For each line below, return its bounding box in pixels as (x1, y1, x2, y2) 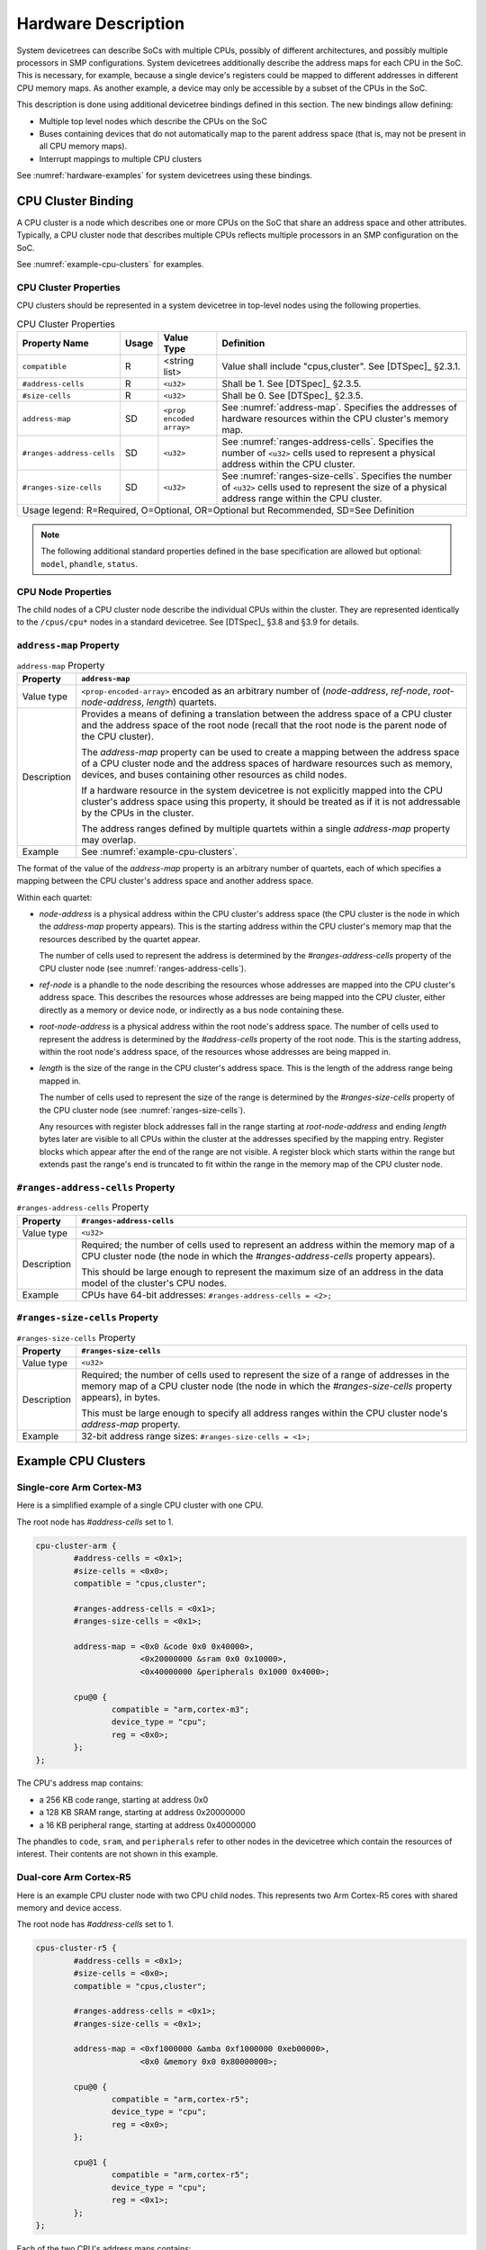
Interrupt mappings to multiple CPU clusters (39, 153, 202, 164)
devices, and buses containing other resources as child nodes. (81, 768, 347, 780)
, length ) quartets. (140, 696, 217, 708)
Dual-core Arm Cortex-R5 (16, 1871, 131, 1884)
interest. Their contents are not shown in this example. (16, 1849, 219, 1859)
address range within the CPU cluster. (221, 492, 382, 505)
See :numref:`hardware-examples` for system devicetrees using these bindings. (16, 170, 313, 181)
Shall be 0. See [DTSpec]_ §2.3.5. (221, 390, 364, 402)
